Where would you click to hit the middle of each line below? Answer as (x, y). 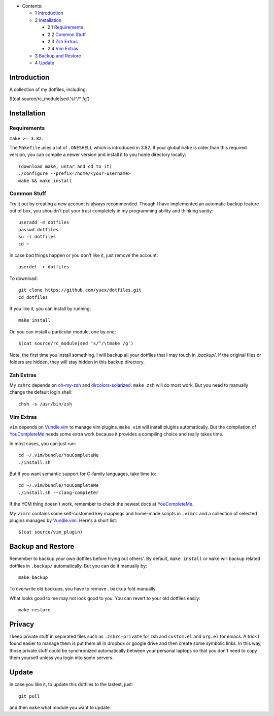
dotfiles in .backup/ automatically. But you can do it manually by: (78, 566)
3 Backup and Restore (58, 55)
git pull (29, 696)
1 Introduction (49, 13)
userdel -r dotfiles (44, 267)
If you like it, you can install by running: (50, 308)
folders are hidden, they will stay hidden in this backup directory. (77, 362)
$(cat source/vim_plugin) (51, 532)
